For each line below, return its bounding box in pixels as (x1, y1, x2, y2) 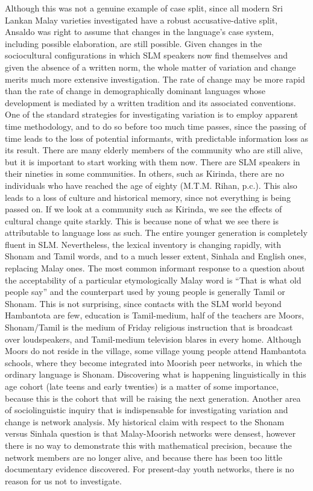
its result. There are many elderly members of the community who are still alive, (5, 144, 303, 156)
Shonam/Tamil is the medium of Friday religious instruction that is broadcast (5, 321, 293, 334)
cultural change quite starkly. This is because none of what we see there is (5, 214, 279, 227)
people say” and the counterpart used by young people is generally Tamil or (5, 285, 285, 298)
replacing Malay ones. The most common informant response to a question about (5, 262, 305, 274)
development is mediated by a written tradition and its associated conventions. (5, 96, 296, 109)
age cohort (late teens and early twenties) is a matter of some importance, (5, 380, 279, 392)
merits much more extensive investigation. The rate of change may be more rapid (5, 72, 305, 85)
